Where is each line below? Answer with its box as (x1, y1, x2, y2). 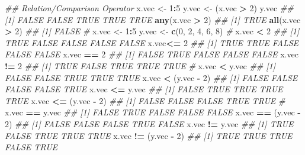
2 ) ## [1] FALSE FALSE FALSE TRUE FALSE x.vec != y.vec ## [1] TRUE (5, 117, 294, 130)
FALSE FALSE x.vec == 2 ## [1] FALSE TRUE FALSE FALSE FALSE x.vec (5, 48, 298, 60)
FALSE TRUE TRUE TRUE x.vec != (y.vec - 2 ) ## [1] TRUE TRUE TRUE (5, 129, 293, 141)
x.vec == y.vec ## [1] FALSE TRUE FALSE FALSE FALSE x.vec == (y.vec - (5, 106, 301, 118)
